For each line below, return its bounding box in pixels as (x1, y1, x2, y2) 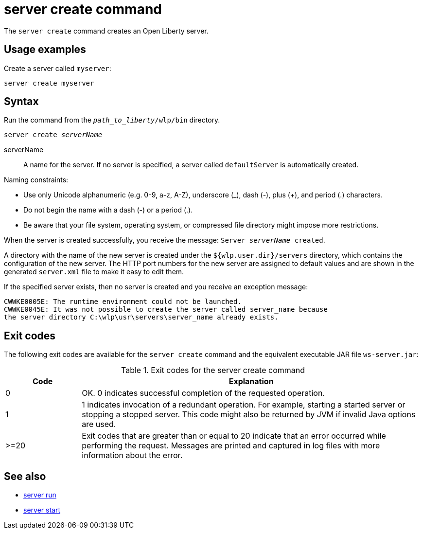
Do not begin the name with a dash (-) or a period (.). (23, 206, 193, 214)
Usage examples (4, 43, 86, 56)
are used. (82, 419, 116, 429)
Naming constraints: (4, 176, 69, 184)
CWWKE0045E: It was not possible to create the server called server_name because (4, 305, 328, 314)
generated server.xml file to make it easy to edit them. (4, 267, 184, 276)
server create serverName (4, 131, 103, 139)
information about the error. (82, 450, 183, 461)
